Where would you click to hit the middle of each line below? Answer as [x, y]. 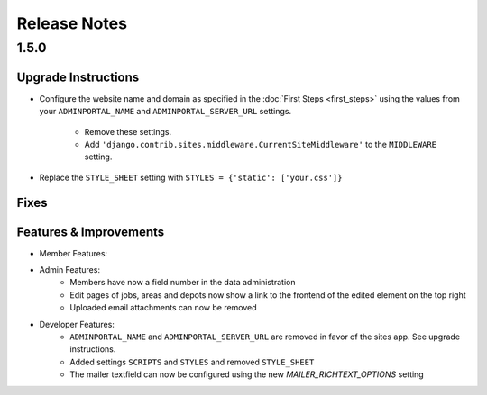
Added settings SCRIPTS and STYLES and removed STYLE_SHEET [192, 362]
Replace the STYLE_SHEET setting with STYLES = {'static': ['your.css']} [191, 177]
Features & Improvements [91, 232]
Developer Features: [77, 324]
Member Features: [74, 253]
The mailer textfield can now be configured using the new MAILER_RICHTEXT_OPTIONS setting [247, 374]
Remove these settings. [128, 131]
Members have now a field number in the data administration [183, 283]
